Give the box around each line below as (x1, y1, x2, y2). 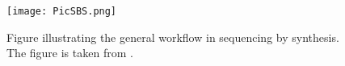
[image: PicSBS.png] (6, 6, 117, 17)
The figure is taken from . (6, 44, 133, 61)
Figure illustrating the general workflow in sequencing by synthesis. (6, 28, 339, 45)
